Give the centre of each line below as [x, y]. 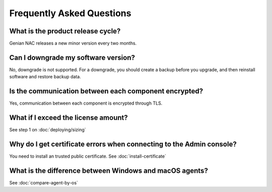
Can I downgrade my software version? [72, 57]
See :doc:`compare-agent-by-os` [44, 182]
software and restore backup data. [45, 77]
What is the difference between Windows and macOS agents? [109, 171]
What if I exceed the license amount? [69, 118]
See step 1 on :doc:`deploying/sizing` [48, 130]
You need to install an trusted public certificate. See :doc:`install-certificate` [88, 156]
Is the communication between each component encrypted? [106, 91]
